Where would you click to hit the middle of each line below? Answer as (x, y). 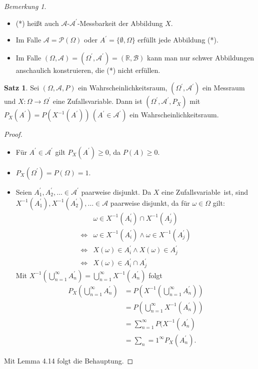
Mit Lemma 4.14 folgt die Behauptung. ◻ (69, 360)
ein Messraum (223, 88)
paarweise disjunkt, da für (150, 202)
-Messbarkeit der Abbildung (120, 23)
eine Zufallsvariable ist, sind (205, 191)
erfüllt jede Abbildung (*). (178, 40)
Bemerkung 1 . (25, 6)
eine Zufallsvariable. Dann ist (97, 101)
